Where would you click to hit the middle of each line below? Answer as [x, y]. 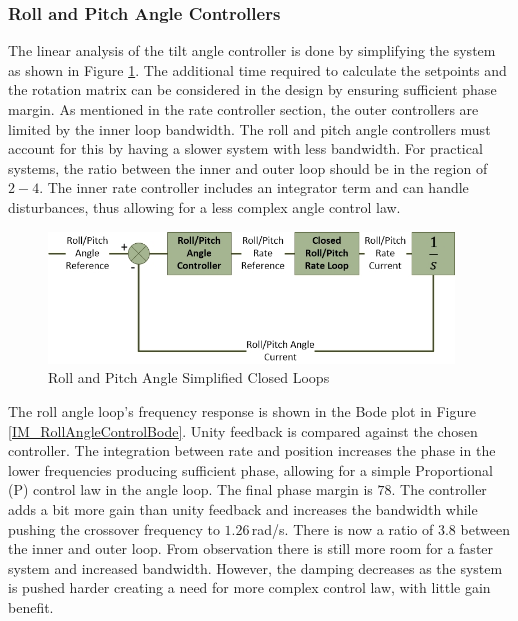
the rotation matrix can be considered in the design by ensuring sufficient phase [252, 89]
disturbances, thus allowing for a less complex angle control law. [204, 206]
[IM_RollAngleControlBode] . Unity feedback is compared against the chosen [243, 430]
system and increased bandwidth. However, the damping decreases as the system [255, 567]
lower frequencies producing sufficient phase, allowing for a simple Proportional [250, 469]
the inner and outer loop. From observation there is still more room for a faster [251, 548]
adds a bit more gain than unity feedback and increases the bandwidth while [243, 509]
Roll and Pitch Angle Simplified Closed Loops [189, 377]
